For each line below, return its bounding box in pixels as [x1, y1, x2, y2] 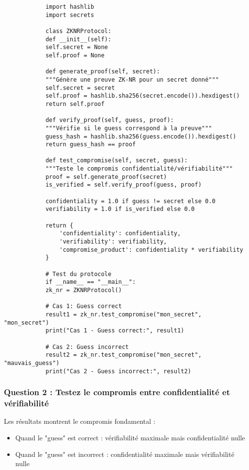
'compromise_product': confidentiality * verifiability [59, 246, 243, 253]
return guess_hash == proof [45, 141, 136, 148]
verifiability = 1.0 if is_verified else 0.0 [45, 206, 195, 213]
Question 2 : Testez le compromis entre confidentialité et [4, 386, 230, 398]
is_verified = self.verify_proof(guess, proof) [45, 181, 202, 189]
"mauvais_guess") [4, 359, 60, 366]
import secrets [45, 11, 94, 18]
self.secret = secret [45, 84, 115, 91]
